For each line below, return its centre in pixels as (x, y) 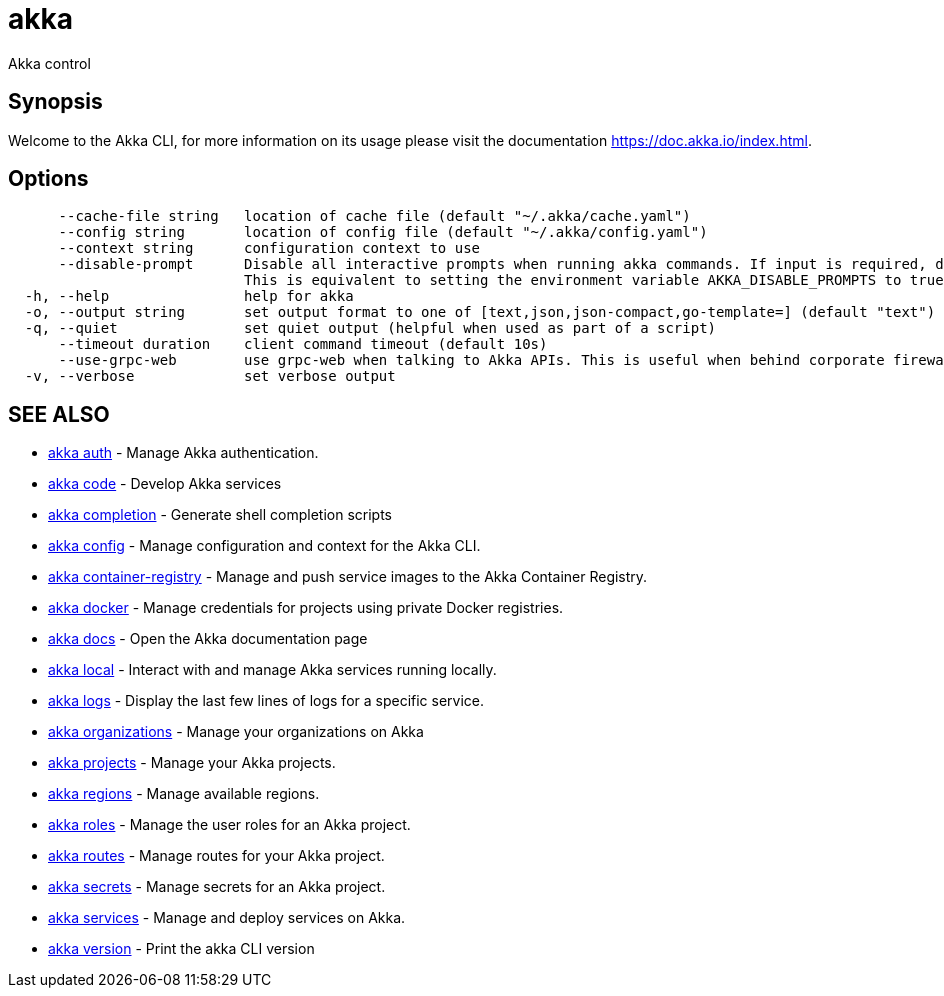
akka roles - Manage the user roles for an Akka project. (229, 825)
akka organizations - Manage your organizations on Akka (236, 732)
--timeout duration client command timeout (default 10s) (303, 344)
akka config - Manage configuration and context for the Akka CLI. (264, 546)
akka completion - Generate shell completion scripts (220, 515)
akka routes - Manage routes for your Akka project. (216, 856)
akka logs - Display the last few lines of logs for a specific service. (266, 701)
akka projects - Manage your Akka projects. (192, 763)
